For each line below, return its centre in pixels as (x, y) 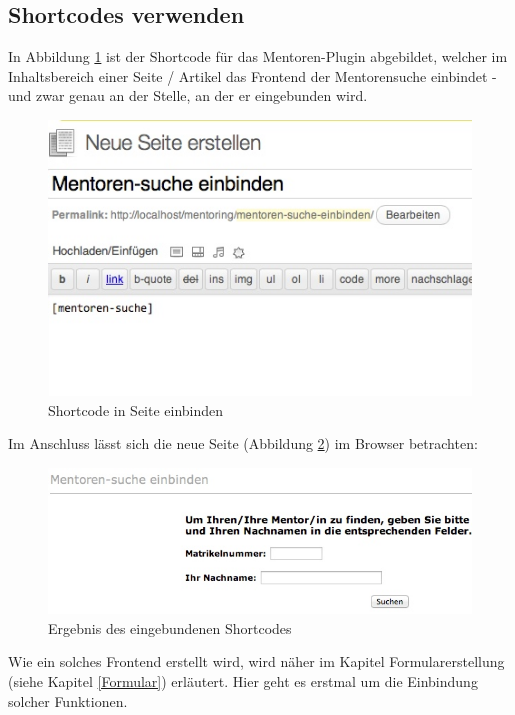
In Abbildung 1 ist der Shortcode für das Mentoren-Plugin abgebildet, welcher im (258, 56)
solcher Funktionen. (68, 700)
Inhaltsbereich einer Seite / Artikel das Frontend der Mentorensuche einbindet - (252, 75)
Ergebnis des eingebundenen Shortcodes (170, 627)
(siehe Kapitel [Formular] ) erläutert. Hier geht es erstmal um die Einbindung (243, 681)
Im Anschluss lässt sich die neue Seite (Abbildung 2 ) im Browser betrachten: (243, 443)
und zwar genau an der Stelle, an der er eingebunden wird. (188, 95)
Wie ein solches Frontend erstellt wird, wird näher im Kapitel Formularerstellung (256, 661)
